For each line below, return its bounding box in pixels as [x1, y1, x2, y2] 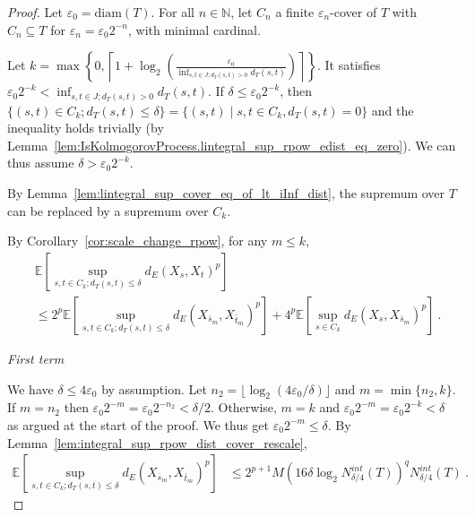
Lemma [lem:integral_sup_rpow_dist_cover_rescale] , [7, 433, 307, 452]
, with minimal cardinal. [128, 20, 261, 39]
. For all [151, 3, 195, 21]
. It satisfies [317, 56, 381, 74]
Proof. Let [7, 3, 63, 21]
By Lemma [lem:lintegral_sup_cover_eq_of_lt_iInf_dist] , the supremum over [7, 184, 445, 202]
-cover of [330, 3, 377, 21]
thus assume [7, 153, 74, 172]
